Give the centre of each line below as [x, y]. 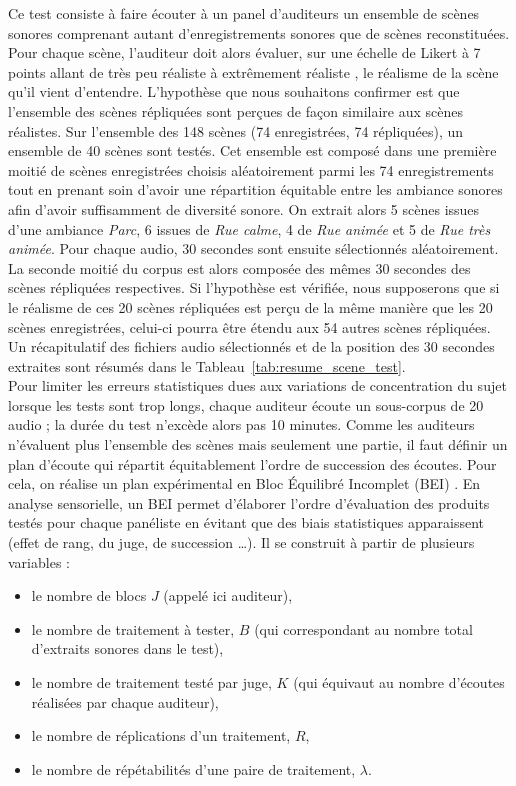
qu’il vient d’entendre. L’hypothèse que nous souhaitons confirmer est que [234, 91]
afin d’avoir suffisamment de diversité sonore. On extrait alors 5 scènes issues [244, 208]
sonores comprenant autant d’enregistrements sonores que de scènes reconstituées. [259, 32]
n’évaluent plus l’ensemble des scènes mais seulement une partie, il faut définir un [258, 444]
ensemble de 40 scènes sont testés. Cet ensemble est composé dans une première [252, 150]
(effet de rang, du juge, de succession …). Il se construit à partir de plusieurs [241, 542]
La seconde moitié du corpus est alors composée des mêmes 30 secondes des [239, 267]
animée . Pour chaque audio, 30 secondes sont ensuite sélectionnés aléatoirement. [253, 248]
